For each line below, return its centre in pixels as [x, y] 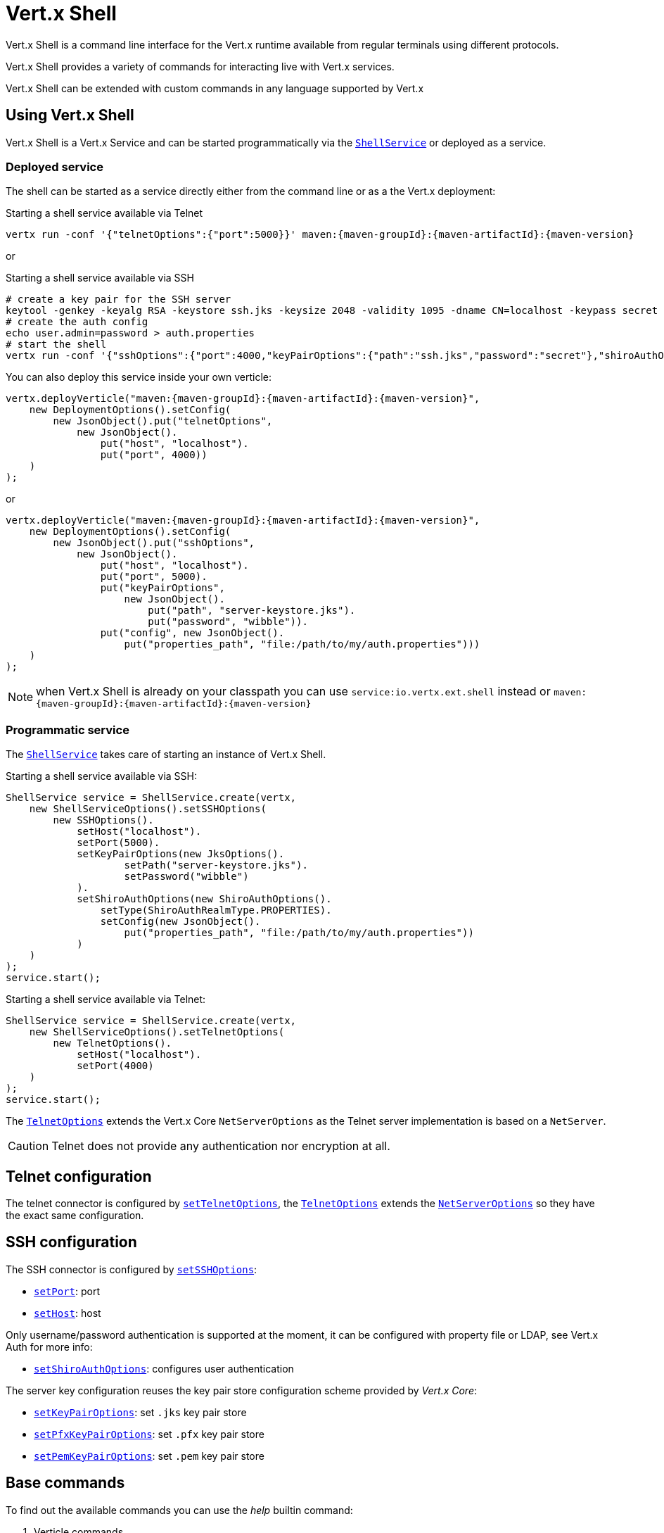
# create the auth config [77, 322]
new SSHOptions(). [103, 820]
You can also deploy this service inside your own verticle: [139, 377]
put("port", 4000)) [154, 455]
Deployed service [55, 166]
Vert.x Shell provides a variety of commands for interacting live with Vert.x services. [200, 66]
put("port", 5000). [154, 577]
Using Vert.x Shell [70, 115]
